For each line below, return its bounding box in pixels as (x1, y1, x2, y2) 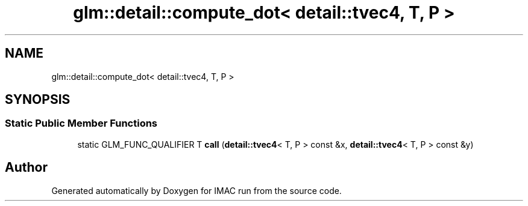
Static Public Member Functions (5, 117, 158, 130)
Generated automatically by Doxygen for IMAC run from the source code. (51, 185, 342, 196)
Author (5, 160, 48, 175)
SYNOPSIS (5, 92, 71, 108)
